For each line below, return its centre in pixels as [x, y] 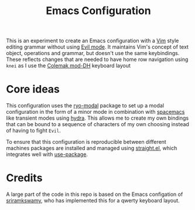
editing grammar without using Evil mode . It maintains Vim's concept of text [97, 47]
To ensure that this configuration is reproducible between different [86, 142]
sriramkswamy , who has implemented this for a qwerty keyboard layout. [93, 201]
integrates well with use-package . [47, 154]
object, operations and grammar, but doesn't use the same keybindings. [93, 53]
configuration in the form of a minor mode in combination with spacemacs [95, 112]
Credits [24, 178]
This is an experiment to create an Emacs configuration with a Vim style [93, 41]
